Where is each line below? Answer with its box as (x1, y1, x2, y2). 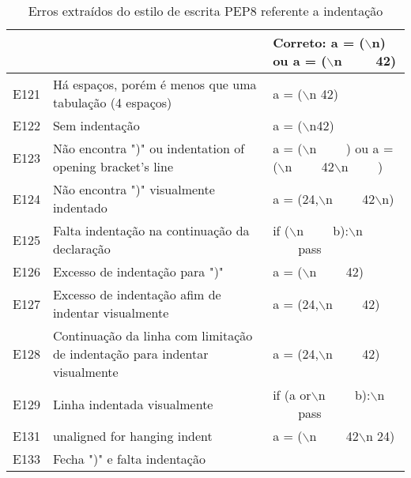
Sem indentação (52, 116, 140, 134)
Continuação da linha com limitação (52, 326, 253, 344)
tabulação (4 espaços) (52, 93, 172, 111)
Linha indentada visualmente (52, 394, 213, 413)
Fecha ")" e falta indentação (52, 450, 205, 468)
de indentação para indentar (52, 344, 209, 363)
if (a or (273, 386, 311, 404)
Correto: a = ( (273, 33, 365, 51)
